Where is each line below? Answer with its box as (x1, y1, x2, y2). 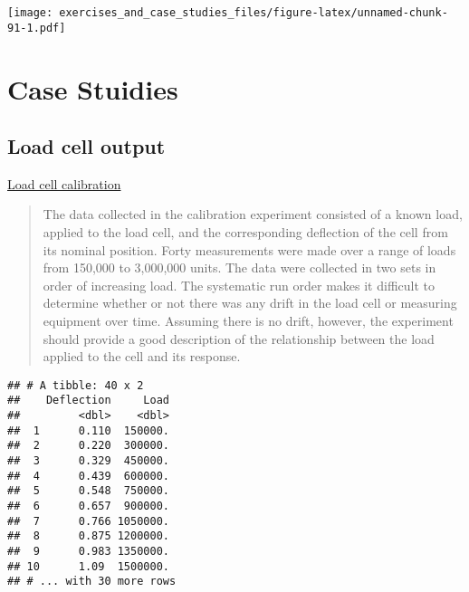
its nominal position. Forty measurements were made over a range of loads (43, 240, 456, 259)
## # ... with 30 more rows (7, 575, 177, 588)
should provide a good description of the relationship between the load (43, 329, 435, 348)
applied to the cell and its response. (43, 347, 241, 366)
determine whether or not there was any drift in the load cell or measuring (43, 293, 457, 312)
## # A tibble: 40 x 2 (7, 378, 144, 392)
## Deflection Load (7, 394, 169, 407)
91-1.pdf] (7, 21, 66, 34)
